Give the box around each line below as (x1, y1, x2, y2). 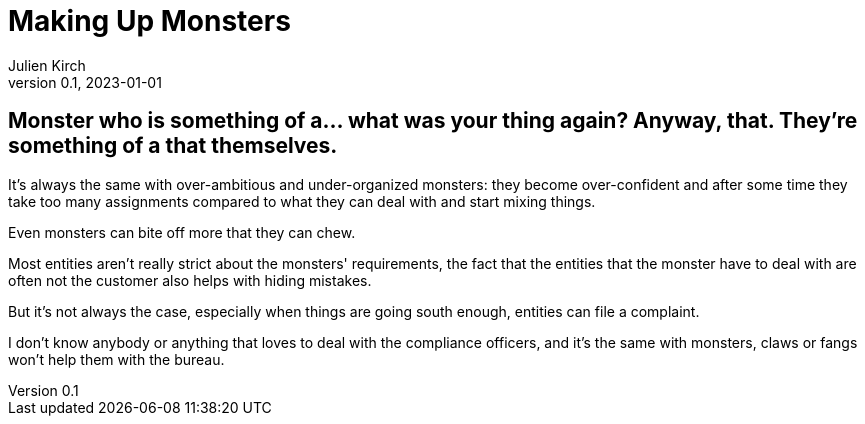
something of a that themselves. (8, 133, 338, 159)
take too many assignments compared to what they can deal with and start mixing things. (8, 192, 596, 210)
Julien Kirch (8, 56, 86, 74)
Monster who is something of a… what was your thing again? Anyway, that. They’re (8, 108, 858, 134)
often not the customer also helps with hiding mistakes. (8, 271, 372, 289)
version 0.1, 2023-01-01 (8, 73, 162, 91)
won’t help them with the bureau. (8, 350, 225, 368)
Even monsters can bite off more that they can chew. (8, 223, 356, 241)
